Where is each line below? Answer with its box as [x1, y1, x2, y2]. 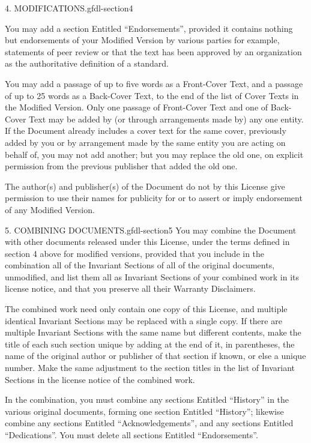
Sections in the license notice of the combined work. [5, 373, 195, 385]
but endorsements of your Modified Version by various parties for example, [5, 34, 280, 46]
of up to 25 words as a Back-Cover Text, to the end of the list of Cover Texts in [5, 89, 299, 101]
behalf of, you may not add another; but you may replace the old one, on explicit [5, 148, 304, 160]
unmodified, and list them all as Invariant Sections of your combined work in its [5, 270, 300, 283]
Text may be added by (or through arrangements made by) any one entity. [29, 112, 304, 125]
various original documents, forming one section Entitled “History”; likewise [5, 405, 284, 417]
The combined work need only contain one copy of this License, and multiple [5, 303, 288, 315]
